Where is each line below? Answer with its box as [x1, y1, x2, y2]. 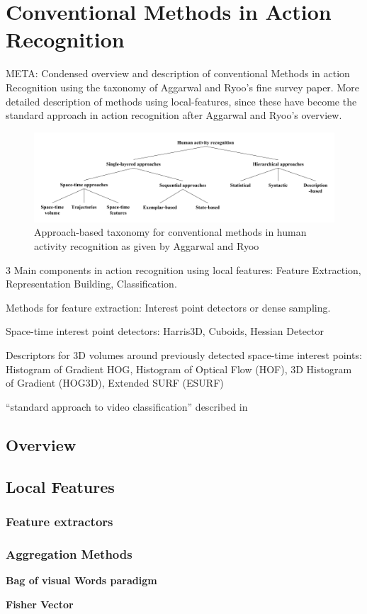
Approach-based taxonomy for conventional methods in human [34, 224, 307, 239]
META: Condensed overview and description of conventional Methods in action [6, 66, 350, 81]
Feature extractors [6, 512, 113, 530]
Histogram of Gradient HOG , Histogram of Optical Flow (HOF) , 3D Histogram [6, 361, 352, 376]
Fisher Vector [6, 596, 74, 611]
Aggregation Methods [6, 545, 132, 562]
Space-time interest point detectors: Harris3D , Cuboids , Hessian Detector [6, 324, 324, 339]
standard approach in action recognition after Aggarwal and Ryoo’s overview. [6, 108, 342, 123]
